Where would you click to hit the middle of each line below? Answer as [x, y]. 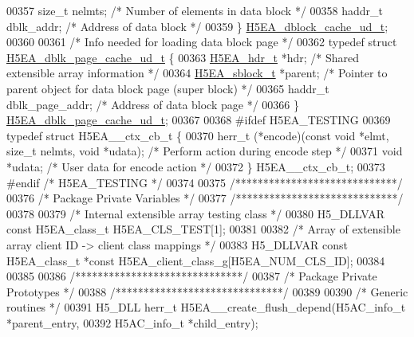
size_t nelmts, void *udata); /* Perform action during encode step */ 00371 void [205, 151]
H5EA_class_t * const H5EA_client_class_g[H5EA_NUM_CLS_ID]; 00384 [196, 260]
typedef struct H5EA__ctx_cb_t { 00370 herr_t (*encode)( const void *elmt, [198, 135]
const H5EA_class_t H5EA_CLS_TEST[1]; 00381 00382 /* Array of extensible [203, 229]
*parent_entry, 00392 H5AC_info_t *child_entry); [132, 322]
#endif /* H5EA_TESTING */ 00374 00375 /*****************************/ [205, 182]
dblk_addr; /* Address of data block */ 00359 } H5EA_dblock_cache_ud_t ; [197, 26]
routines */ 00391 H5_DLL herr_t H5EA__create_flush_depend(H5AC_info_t [206, 307]
